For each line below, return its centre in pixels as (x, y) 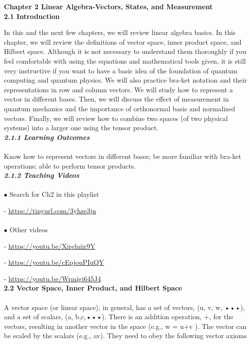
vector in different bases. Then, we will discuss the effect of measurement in (117, 99)
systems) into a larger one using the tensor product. (81, 128)
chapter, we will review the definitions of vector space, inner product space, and (123, 42)
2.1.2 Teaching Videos (42, 175)
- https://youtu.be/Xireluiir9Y (50, 246)
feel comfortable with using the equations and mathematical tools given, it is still (125, 60)
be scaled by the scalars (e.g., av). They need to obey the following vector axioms (125, 335)
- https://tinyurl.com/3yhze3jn (50, 210)
